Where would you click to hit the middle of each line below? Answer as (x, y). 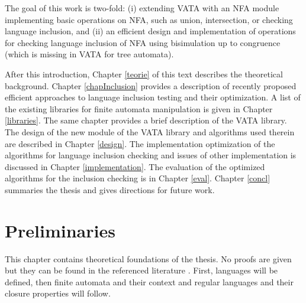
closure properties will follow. (58, 293)
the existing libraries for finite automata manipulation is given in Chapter (139, 108)
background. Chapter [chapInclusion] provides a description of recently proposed (151, 85)
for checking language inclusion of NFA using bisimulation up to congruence (143, 42)
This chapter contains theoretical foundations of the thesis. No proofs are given (148, 258)
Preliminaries (60, 230)
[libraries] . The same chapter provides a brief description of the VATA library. (146, 120)
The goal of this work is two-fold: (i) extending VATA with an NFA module (142, 8)
